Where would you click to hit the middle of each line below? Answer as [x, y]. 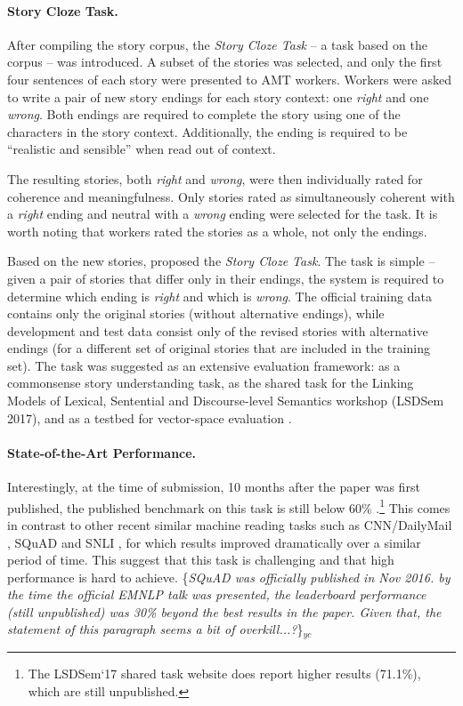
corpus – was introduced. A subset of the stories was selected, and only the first [225, 62]
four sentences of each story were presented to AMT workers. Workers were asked [229, 79]
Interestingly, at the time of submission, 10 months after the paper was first [214, 487]
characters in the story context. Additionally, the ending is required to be [207, 131]
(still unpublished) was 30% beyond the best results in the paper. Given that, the [224, 611]
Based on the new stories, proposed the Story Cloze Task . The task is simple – [221, 261]
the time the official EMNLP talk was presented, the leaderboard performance [217, 594]
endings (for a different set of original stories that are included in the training [219, 348]
